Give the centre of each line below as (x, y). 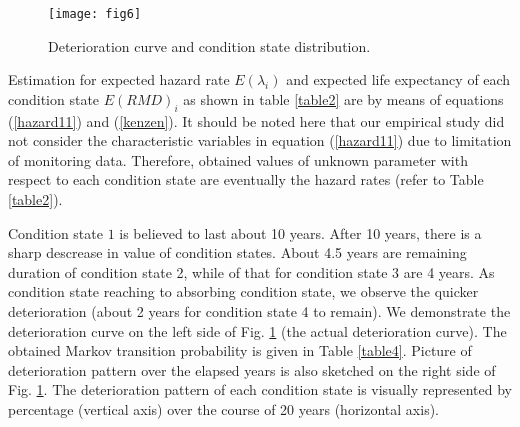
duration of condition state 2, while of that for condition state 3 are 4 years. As (251, 271)
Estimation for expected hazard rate (119, 79)
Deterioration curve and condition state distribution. (209, 45)
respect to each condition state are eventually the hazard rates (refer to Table (246, 179)
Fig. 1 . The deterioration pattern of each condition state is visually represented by (260, 389)
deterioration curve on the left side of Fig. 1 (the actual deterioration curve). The (257, 330)
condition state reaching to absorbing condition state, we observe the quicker (243, 291)
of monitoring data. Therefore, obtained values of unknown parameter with (238, 159)
